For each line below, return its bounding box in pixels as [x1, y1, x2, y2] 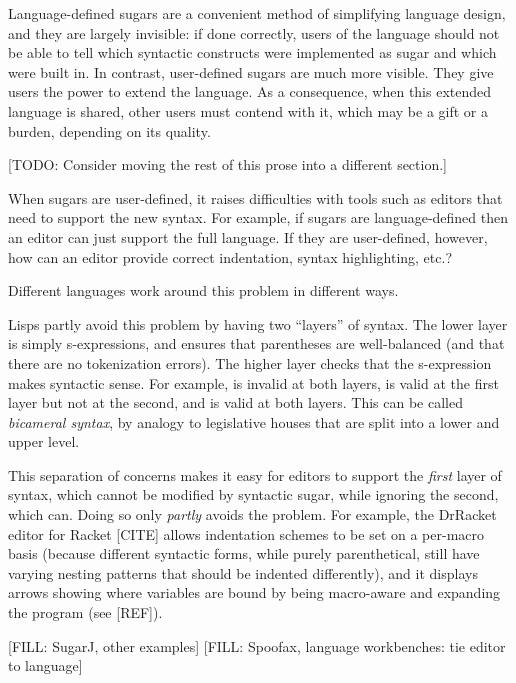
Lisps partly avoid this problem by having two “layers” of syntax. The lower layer [8, 313, 508, 334]
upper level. [8, 431, 80, 452]
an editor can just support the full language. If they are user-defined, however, [8, 226, 488, 247]
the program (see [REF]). [8, 602, 163, 623]
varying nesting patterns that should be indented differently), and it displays [8, 562, 478, 583]
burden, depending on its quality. [8, 120, 211, 141]
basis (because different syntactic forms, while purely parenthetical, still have [8, 543, 480, 564]
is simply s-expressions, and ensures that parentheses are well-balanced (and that [8, 333, 505, 354]
